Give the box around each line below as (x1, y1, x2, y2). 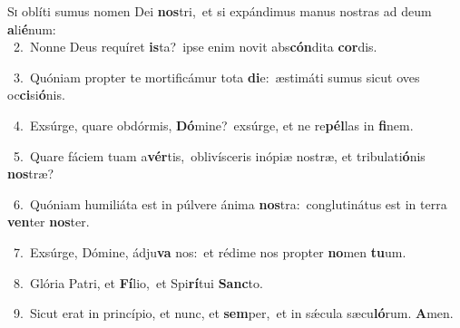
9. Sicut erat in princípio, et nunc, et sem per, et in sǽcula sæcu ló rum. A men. (13, 304, 454, 323)
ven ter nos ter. (7, 212, 90, 231)
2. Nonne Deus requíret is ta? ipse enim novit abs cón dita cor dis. (13, 37, 377, 56)
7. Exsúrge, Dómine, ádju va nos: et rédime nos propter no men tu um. (13, 242, 406, 261)
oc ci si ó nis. (7, 85, 65, 104)
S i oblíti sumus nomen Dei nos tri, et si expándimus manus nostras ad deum (7, 2, 432, 20)
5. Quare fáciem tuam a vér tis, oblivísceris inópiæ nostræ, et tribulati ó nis (13, 146, 426, 165)
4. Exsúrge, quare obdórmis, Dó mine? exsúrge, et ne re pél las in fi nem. (13, 115, 414, 134)
